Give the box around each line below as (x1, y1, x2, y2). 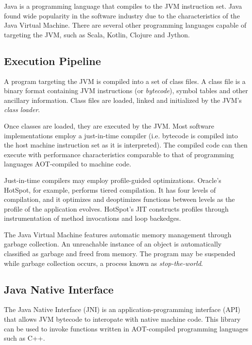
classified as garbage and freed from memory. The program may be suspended (4, 248, 235, 259)
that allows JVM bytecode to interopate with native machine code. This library (4, 314, 241, 324)
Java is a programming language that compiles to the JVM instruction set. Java (4, 1, 242, 11)
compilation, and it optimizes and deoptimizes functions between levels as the (4, 194, 235, 204)
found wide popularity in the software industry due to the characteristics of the (4, 10, 240, 20)
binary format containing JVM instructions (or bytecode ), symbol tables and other (4, 85, 248, 96)
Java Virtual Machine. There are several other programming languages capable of (4, 20, 247, 30)
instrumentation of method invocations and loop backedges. (4, 213, 181, 223)
